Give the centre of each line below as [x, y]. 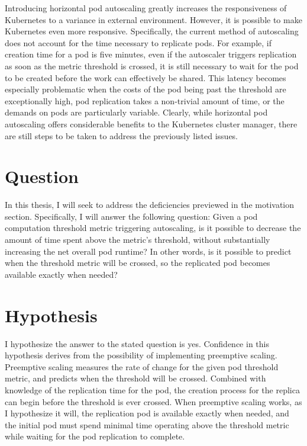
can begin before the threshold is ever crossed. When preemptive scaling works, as [153, 401]
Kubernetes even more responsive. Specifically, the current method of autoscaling [152, 31]
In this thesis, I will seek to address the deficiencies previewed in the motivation [150, 205]
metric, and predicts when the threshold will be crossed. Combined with [135, 378]
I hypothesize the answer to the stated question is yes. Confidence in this [137, 343]
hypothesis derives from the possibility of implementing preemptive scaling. [141, 355]
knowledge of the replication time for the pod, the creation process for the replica [152, 389]
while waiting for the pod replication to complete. [95, 436]
